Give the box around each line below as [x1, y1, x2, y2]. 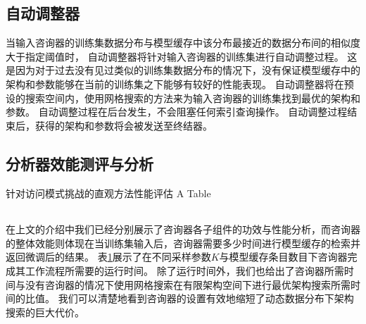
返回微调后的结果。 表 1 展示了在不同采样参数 [6, 249, 211, 264]
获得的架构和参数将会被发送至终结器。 [34, 118, 213, 132]
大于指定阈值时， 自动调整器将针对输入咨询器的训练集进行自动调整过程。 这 [6, 49, 358, 63]
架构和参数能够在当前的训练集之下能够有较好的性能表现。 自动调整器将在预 [6, 76, 354, 91]
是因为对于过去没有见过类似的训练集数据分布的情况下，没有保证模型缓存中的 [6, 63, 360, 77]
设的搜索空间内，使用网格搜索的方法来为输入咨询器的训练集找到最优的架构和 [6, 90, 360, 105]
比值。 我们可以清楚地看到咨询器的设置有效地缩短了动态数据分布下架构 [25, 291, 354, 306]
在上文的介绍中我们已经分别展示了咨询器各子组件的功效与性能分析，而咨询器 [6, 222, 360, 237]
